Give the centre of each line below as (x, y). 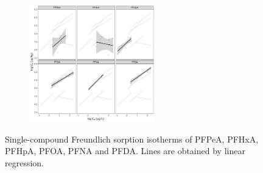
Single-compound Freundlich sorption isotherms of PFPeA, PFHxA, (132, 139)
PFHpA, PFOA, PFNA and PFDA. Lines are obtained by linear (125, 151)
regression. (25, 163)
